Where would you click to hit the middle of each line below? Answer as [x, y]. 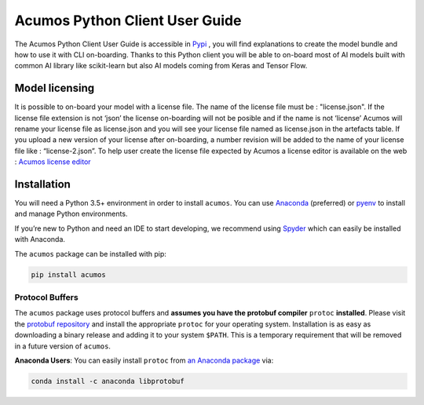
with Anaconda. [40, 239]
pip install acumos [68, 274]
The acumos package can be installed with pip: [90, 254]
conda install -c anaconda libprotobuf [108, 381]
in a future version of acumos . [63, 346]
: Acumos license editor [53, 162]
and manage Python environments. [71, 214]
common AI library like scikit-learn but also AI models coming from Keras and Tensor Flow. [161, 66]
